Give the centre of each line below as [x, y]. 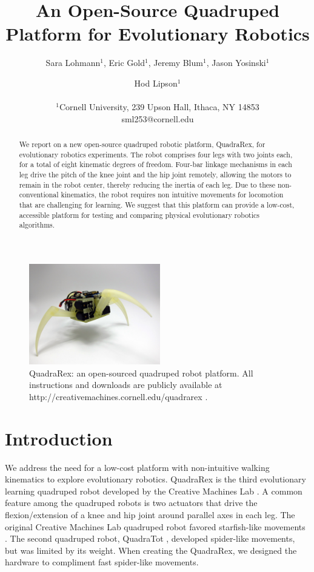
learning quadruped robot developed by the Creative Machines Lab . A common [154, 491]
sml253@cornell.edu [158, 118]
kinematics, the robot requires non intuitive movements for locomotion [172, 195]
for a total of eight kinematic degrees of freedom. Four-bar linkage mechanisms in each [155, 164]
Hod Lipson [156, 83]
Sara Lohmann [73, 63]
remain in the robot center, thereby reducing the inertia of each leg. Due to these [147, 184]
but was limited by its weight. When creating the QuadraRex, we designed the [151, 550]
